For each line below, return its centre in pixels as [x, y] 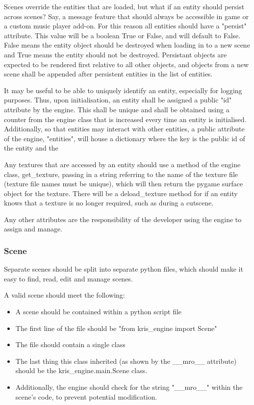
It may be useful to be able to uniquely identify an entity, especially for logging [123, 90]
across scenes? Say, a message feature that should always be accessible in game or [126, 16]
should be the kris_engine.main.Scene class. [81, 370]
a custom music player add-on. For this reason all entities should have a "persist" [125, 26]
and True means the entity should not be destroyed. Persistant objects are [115, 54]
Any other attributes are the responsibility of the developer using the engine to [123, 219]
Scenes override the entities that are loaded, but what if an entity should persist [124, 6]
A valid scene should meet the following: [64, 295]
